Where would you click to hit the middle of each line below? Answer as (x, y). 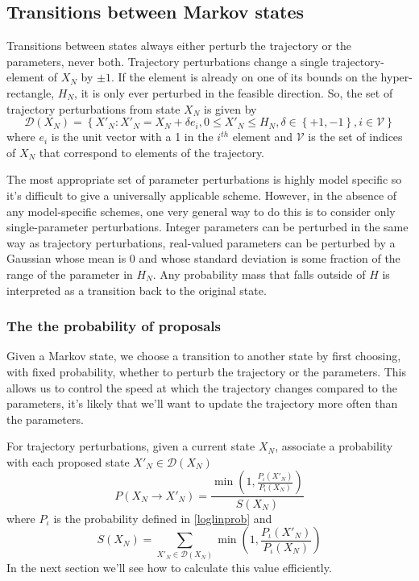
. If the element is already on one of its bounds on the (244, 77)
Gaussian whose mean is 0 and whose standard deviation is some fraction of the (203, 258)
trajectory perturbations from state (93, 108)
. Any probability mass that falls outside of (259, 274)
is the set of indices (355, 137)
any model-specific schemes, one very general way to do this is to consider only (201, 211)
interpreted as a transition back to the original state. (137, 290)
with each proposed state (68, 461)
